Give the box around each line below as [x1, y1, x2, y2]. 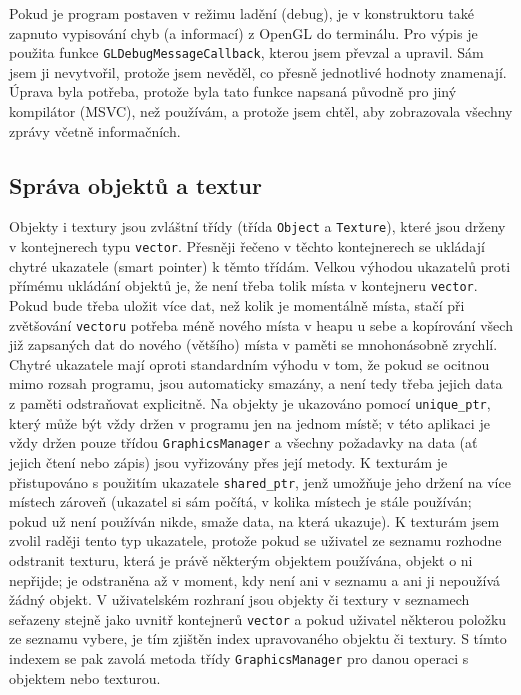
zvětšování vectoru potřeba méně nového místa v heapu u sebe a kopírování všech [9, 314, 513, 335]
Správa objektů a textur [9, 169, 262, 200]
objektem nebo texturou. [9, 667, 161, 688]
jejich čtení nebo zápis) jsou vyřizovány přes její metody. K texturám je [9, 451, 448, 472]
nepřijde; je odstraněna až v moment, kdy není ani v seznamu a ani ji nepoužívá [9, 569, 501, 590]
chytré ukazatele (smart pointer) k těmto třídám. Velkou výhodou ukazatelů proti [9, 255, 511, 276]
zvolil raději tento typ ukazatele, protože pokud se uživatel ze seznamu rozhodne [9, 530, 502, 551]
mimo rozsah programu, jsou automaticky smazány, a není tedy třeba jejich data [9, 373, 503, 394]
